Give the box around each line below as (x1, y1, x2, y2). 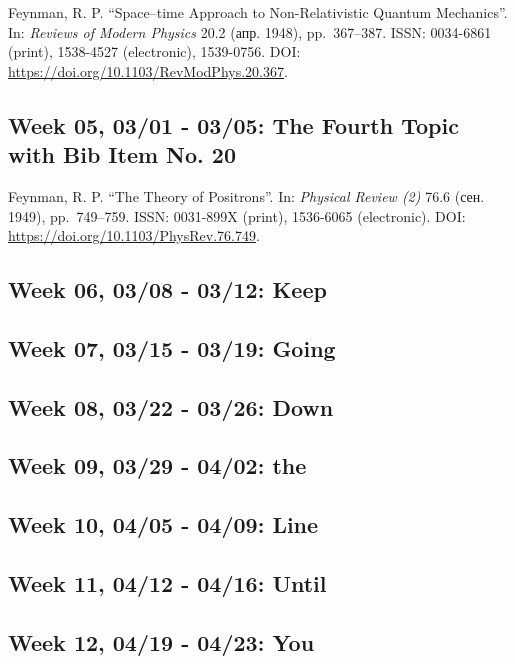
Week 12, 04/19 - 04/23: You (8, 626, 315, 657)
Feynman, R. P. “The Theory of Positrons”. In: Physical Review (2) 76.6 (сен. (8, 185, 485, 206)
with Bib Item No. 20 (8, 139, 236, 170)
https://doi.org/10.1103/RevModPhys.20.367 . (8, 60, 288, 81)
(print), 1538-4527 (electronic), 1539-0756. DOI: (8, 41, 301, 62)
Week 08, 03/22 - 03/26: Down (8, 391, 334, 422)
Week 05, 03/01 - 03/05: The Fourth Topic (8, 109, 459, 140)
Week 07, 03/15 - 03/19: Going (8, 332, 336, 363)
